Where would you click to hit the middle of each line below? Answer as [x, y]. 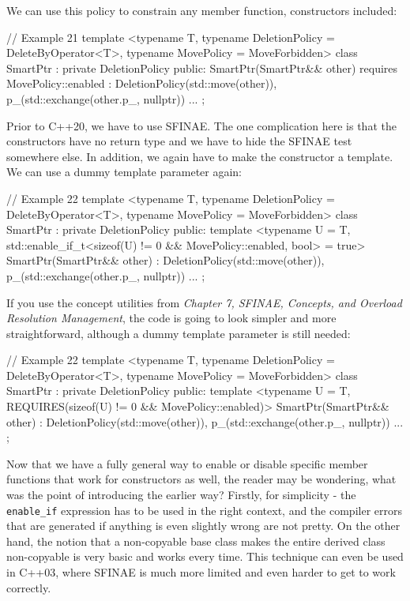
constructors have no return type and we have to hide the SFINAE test [179, 141]
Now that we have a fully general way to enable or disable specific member [187, 463]
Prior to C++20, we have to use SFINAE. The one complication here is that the [201, 125]
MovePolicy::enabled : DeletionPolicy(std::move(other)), [142, 83]
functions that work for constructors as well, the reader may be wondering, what [201, 479]
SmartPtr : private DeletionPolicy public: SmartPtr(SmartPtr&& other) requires [202, 68]
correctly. [29, 587]
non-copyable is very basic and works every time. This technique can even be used [205, 556]
